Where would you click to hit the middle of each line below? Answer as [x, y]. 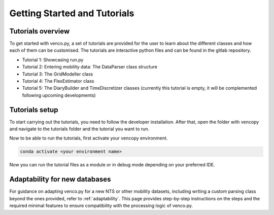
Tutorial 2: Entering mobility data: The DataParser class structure [90, 67]
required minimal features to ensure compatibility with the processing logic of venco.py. [101, 206]
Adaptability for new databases [60, 179]
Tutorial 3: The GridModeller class [58, 74]
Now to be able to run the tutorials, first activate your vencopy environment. [89, 138]
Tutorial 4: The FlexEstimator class [58, 81]
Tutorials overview [40, 31]
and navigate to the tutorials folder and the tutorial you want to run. [79, 129]
